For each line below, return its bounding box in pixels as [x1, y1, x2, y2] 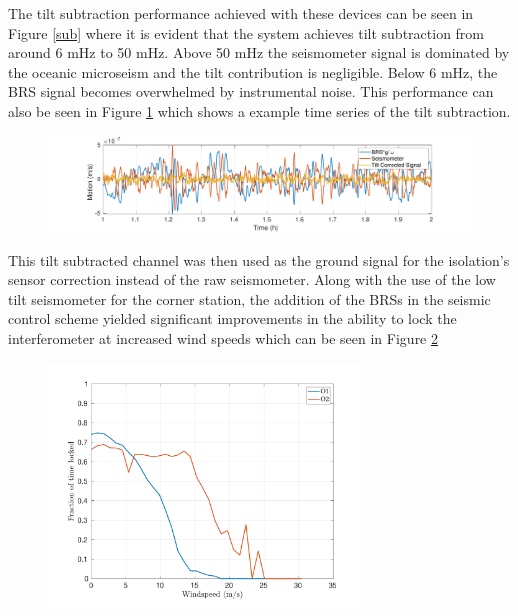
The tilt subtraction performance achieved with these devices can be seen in [8, 3, 474, 23]
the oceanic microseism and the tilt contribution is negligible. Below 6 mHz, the [8, 61, 498, 82]
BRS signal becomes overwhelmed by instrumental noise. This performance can [8, 81, 494, 102]
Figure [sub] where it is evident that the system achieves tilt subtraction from [8, 22, 485, 43]
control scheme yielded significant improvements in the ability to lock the [8, 308, 457, 329]
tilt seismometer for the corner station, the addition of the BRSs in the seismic [8, 288, 491, 309]
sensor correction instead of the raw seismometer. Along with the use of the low [8, 269, 496, 290]
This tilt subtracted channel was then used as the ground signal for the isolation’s [8, 249, 510, 270]
